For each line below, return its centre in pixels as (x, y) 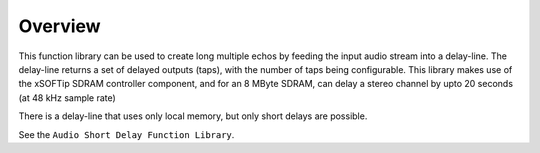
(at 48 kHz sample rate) (67, 97)
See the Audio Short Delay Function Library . (126, 134)
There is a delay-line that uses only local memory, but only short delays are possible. (193, 116)
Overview (59, 26)
